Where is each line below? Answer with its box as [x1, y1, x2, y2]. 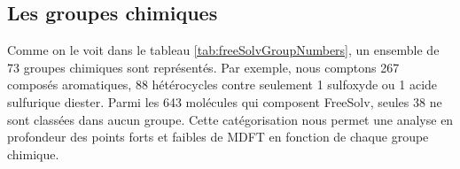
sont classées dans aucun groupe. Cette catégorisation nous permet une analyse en [7, 110, 454, 128]
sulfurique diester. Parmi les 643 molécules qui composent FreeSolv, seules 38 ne [7, 92, 442, 111]
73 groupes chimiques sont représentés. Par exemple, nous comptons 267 [7, 58, 400, 76]
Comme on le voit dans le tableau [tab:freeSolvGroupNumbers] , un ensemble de [7, 41, 440, 59]
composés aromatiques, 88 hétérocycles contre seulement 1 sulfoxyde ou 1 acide [7, 75, 438, 94]
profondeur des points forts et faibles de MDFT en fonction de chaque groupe [7, 127, 429, 146]
